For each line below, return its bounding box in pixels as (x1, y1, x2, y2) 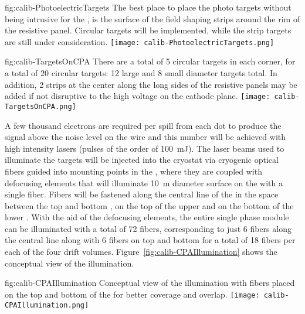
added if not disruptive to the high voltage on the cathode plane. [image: (5, 90, 270, 102)
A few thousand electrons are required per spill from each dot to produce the (5, 119, 282, 131)
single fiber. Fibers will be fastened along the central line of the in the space (5, 188, 279, 200)
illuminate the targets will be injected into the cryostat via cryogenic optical (5, 153, 279, 166)
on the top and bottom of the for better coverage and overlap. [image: (5, 288, 260, 300)
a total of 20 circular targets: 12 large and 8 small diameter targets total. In (5, 67, 277, 79)
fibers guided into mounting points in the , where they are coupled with (5, 165, 262, 177)
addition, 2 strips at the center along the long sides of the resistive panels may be (5, 78, 297, 90)
